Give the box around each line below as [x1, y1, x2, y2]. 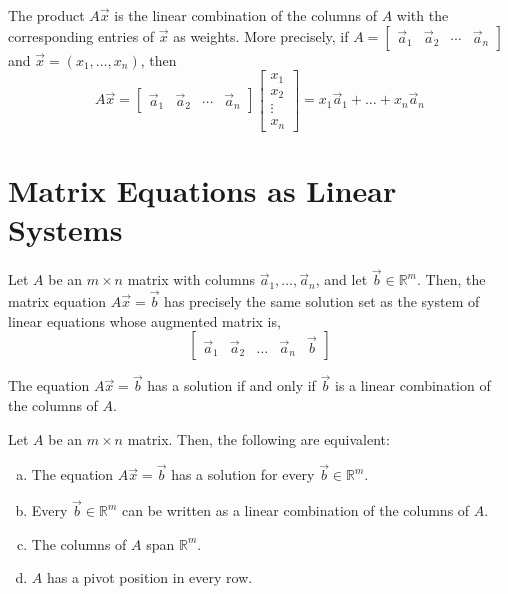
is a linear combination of [335, 375, 491, 396]
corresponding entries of [8, 25, 155, 46]
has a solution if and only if [147, 375, 316, 396]
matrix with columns [127, 269, 255, 290]
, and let [315, 269, 368, 290]
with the [396, 5, 449, 25]
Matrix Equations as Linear [8, 169, 397, 210]
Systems [8, 209, 123, 250]
